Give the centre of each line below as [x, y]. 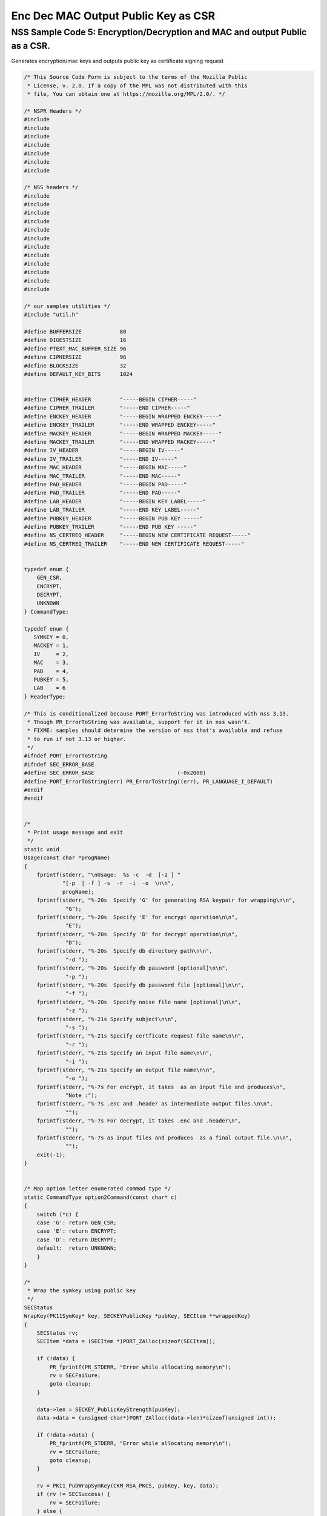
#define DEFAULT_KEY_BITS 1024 [78, 374]
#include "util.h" [51, 315]
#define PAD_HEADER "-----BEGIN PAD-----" [105, 484]
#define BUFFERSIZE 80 [75, 331]
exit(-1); [51, 1155]
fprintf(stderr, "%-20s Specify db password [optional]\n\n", [133, 968]
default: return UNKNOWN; [77, 1248]
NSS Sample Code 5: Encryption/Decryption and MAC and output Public [159, 32]
